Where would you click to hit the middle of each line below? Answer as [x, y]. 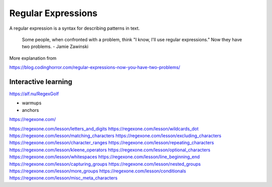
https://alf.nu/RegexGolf [34, 94]
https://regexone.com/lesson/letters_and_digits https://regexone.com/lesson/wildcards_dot [104, 129]
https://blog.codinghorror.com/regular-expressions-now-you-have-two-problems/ [95, 68]
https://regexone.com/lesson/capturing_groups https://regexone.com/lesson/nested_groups [105, 164]
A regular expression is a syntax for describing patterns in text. [75, 28]
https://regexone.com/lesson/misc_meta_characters [63, 178]
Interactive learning [41, 81]
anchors [30, 110]
